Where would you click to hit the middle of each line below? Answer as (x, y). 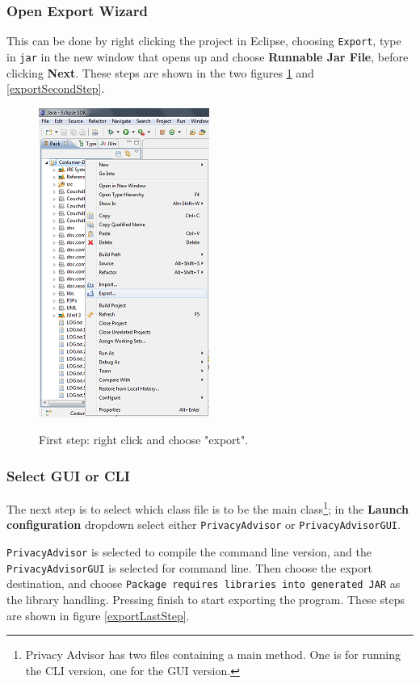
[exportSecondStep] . (56, 88)
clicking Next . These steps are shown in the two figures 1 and (160, 72)
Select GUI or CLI (68, 475)
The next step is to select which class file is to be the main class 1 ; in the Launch (208, 508)
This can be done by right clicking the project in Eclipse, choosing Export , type (204, 41)
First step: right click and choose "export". (144, 440)
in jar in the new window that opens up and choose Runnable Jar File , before (208, 56)
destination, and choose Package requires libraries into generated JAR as (204, 583)
